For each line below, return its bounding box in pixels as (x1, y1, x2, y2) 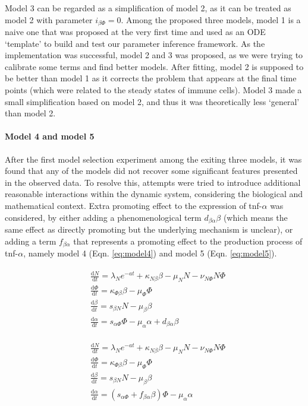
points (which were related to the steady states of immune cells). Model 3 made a (5, 84, 302, 96)
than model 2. (5, 107, 56, 119)
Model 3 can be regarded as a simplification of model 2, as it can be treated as (5, 2, 291, 14)
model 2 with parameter (5, 13, 93, 26)
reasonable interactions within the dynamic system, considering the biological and (5, 188, 303, 200)
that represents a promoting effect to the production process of (73, 234, 303, 247)
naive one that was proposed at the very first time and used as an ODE (5, 26, 266, 38)
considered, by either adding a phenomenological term (5, 211, 202, 223)
